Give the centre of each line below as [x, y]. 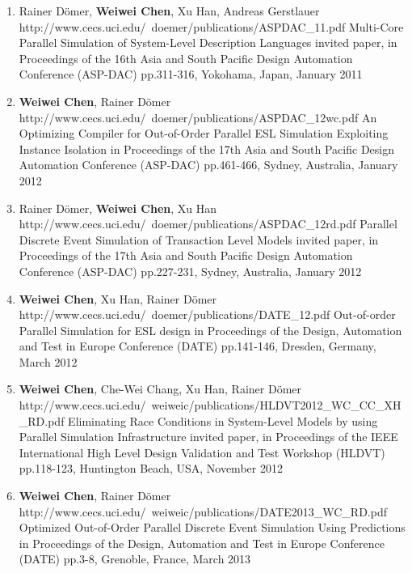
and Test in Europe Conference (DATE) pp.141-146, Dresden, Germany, [198, 346]
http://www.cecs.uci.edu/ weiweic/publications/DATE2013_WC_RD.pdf [203, 511]
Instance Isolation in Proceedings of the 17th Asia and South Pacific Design [206, 149]
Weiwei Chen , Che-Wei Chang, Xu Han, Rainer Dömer [160, 389]
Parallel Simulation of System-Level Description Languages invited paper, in [208, 42]
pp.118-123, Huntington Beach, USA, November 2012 [151, 468]
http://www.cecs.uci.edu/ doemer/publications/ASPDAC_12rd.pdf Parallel [208, 224]
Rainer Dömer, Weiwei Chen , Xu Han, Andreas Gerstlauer [169, 11]
